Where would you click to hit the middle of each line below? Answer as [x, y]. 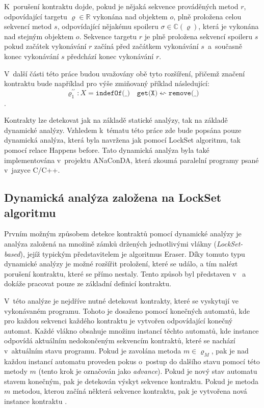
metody [16, 371]
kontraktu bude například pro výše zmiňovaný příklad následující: [107, 83]
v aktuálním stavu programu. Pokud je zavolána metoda [93, 350]
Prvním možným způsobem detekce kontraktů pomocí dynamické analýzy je [123, 234]
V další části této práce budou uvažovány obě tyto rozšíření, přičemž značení [125, 73]
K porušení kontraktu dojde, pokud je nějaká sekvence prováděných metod [121, 6]
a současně [225, 46]
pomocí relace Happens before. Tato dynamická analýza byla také [107, 150]
